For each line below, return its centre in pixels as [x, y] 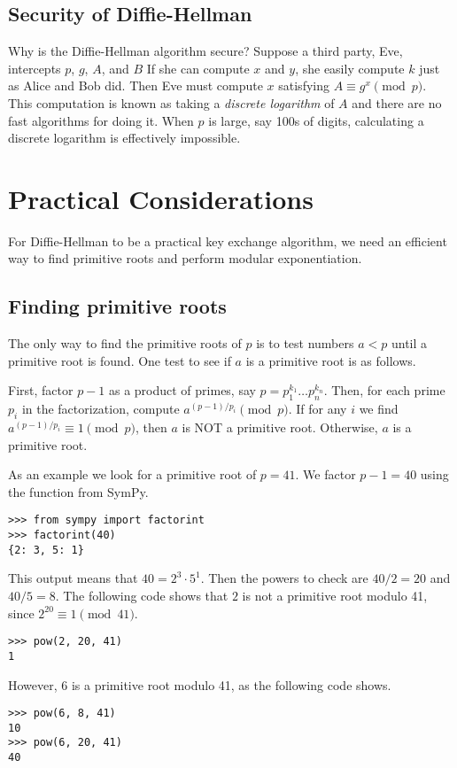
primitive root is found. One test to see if [120, 360]
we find [379, 409]
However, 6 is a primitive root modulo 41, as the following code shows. [200, 684]
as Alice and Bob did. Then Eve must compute [136, 85]
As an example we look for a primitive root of [132, 474]
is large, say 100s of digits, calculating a [316, 120]
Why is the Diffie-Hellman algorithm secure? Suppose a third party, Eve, [205, 51]
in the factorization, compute [101, 409]
